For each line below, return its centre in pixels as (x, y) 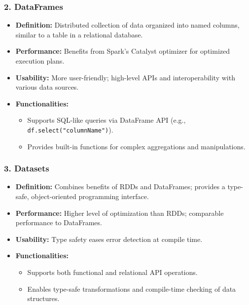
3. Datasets (27, 168)
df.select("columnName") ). (70, 129)
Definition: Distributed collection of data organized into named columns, (127, 25)
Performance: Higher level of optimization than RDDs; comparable (120, 213)
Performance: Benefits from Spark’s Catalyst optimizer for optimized (123, 51)
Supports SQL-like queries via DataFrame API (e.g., (107, 120)
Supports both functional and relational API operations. (112, 272)
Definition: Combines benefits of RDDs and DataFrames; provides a (120, 186)
